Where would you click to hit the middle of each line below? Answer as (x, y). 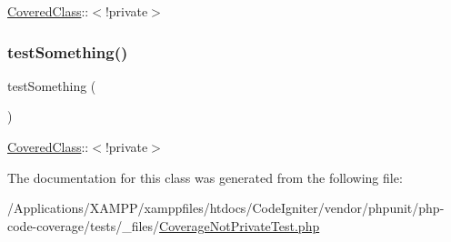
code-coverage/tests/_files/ (84, 225)
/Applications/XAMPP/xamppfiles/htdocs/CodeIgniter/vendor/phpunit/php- (226, 208)
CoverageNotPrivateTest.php (240, 225)
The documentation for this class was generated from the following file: (205, 177)
